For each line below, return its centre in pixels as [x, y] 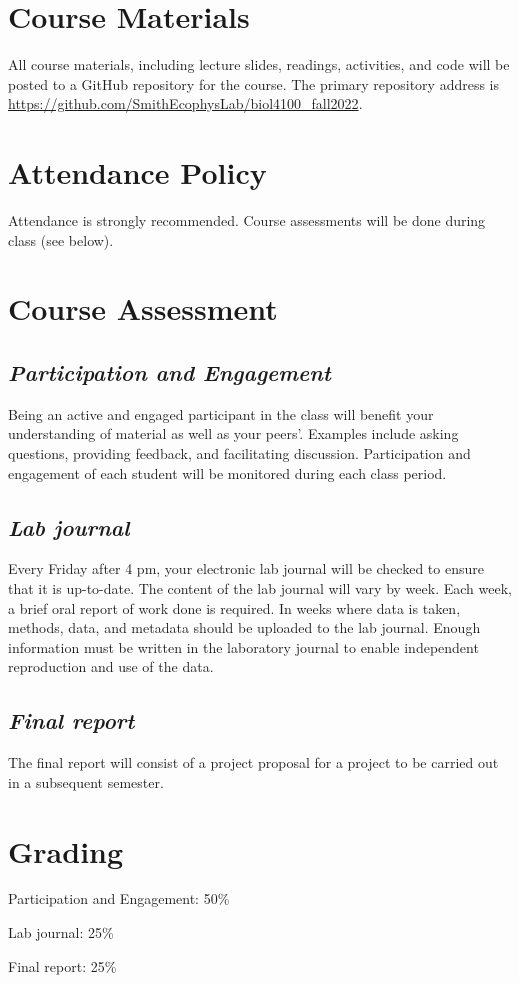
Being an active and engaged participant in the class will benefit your [221, 413]
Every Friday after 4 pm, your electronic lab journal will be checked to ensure [246, 568]
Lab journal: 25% [61, 932]
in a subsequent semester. [86, 781]
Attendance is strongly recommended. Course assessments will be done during [247, 220]
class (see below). [61, 239]
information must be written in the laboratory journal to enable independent [243, 646]
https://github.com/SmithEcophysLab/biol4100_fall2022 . [185, 103]
